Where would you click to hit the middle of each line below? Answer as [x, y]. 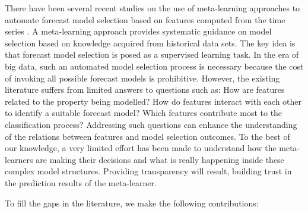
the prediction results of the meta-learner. [81, 182]
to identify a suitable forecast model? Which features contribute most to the [144, 113]
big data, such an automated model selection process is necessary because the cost [154, 66]
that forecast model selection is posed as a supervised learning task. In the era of [152, 54]
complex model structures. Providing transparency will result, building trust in [148, 171]
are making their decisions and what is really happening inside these [160, 159]
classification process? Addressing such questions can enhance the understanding [151, 124]
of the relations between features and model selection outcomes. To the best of [147, 136]
